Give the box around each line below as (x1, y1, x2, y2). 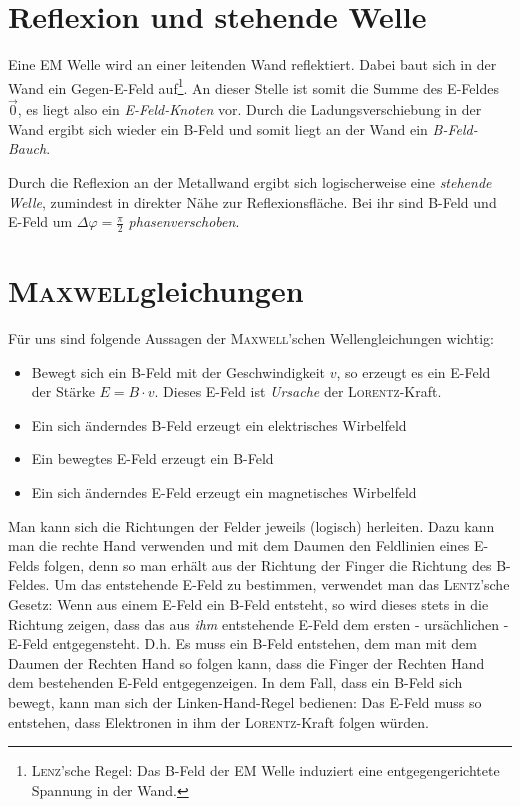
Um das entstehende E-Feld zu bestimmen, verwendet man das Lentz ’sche (54, 574, 510, 595)
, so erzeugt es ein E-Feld (336, 361, 491, 382)
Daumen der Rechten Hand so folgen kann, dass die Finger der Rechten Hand (8, 652, 485, 673)
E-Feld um (8, 211, 73, 232)
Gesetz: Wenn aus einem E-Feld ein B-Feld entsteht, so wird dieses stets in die (8, 594, 489, 615)
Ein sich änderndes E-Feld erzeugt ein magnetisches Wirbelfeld (31, 482, 417, 503)
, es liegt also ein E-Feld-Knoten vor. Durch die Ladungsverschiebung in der (17, 99, 482, 120)
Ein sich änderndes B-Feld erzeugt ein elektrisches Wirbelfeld (31, 414, 407, 435)
